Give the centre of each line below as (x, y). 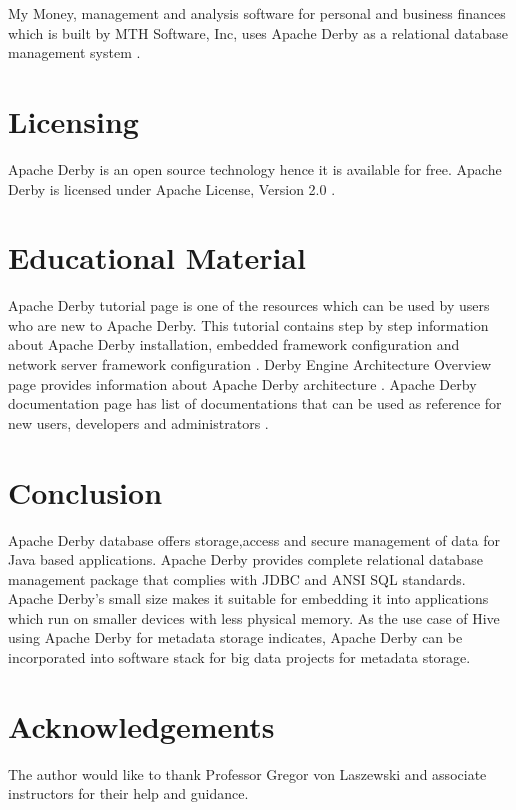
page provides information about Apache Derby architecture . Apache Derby (242, 383)
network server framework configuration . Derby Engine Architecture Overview (250, 364)
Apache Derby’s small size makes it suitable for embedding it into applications (248, 598)
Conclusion (85, 491)
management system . (74, 52)
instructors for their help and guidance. (128, 793)
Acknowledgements (141, 725)
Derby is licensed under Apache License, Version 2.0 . (172, 188)
